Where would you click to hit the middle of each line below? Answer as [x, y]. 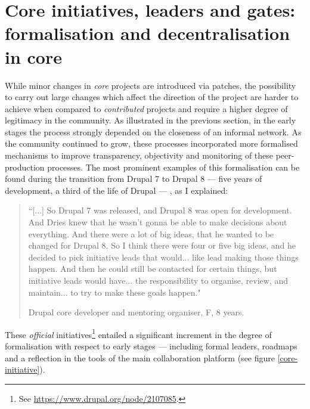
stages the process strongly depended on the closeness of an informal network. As [153, 131]
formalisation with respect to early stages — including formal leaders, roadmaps [151, 346]
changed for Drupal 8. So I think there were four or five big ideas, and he [162, 245]
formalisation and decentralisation [148, 33]
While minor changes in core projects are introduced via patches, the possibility [151, 85]
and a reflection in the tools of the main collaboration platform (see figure [140, 357]
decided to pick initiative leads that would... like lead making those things [163, 257]
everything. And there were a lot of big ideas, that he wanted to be [151, 233]
